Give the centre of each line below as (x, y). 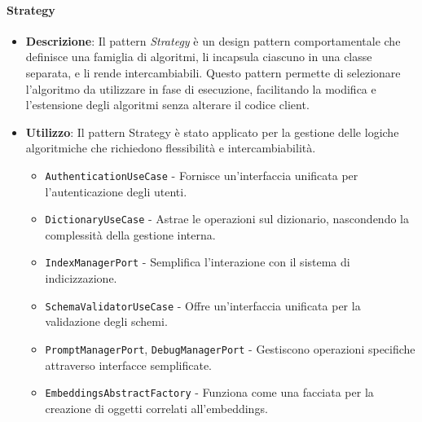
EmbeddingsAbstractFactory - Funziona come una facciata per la (209, 392)
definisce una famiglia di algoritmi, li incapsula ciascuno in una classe (199, 57)
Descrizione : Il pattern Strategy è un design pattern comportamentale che (213, 40)
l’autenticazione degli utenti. (116, 191)
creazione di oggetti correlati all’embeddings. (156, 408)
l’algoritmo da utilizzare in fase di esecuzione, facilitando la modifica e (201, 88)
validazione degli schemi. (106, 321)
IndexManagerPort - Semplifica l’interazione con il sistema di (198, 262)
